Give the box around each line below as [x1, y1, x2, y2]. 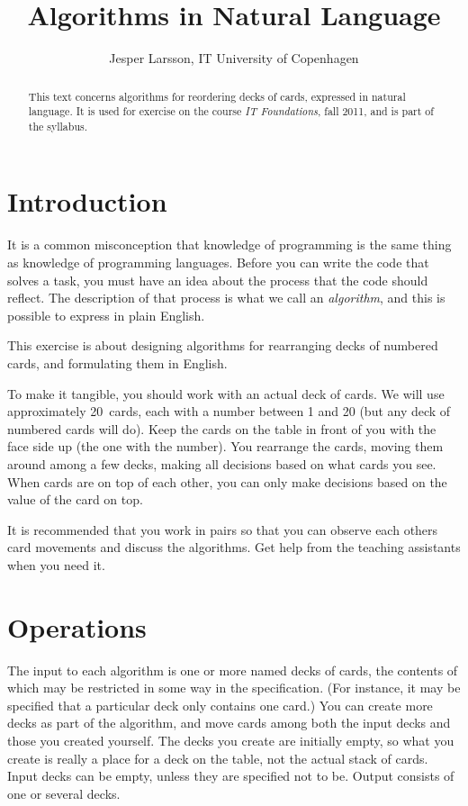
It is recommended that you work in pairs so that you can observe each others [7, 520, 438, 539]
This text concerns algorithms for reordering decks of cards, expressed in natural [28, 88, 406, 104]
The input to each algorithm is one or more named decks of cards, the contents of [7, 660, 458, 679]
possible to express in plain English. [7, 305, 205, 324]
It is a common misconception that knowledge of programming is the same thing [7, 235, 452, 254]
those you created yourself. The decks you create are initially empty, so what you [7, 731, 454, 750]
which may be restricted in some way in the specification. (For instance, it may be [7, 678, 461, 697]
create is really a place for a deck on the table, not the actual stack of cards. [7, 748, 428, 767]
